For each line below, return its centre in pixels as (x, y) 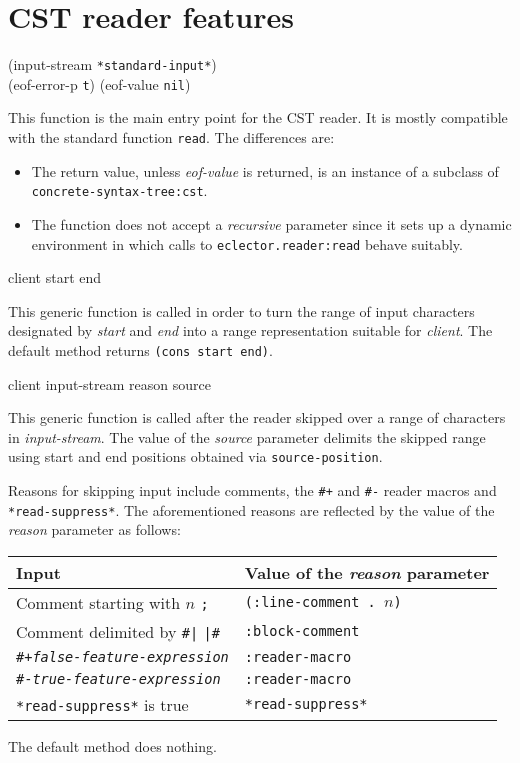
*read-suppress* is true (102, 704)
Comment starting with (98, 602)
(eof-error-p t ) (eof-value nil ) (99, 83)
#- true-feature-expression (118, 678)
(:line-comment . (310, 602)
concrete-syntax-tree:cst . (119, 190)
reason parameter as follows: (94, 529)
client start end (55, 277)
